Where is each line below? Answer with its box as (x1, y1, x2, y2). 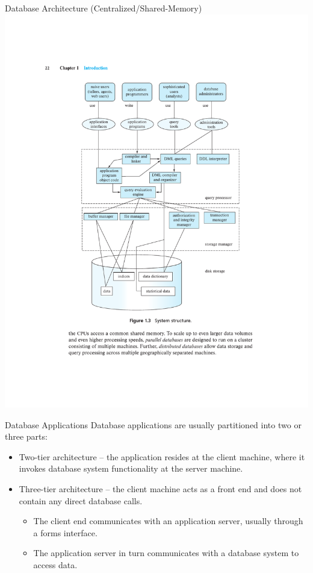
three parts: (5, 430, 48, 443)
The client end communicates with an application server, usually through (33, 514, 303, 527)
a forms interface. (33, 526, 98, 539)
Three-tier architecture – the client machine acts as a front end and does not (19, 483, 302, 495)
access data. (33, 558, 78, 571)
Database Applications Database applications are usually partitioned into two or (5, 418, 302, 431)
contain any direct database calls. (19, 494, 143, 507)
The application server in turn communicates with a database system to (33, 546, 299, 559)
